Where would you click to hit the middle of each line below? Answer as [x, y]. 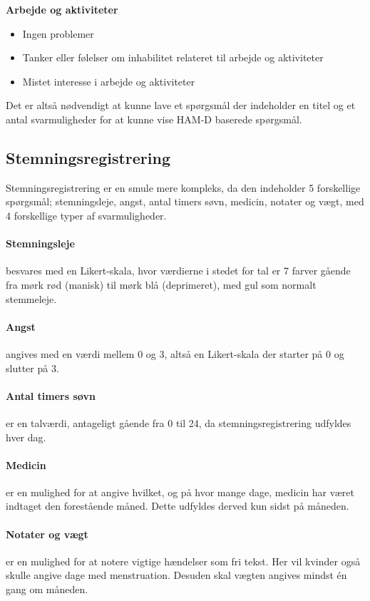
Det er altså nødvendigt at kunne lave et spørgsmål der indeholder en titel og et [181, 105]
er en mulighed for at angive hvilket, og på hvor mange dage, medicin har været [180, 492]
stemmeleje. [31, 298]
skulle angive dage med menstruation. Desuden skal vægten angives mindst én [176, 575]
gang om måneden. [47, 589]
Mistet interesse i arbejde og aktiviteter [109, 81]
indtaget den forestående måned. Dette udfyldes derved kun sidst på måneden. [178, 506]
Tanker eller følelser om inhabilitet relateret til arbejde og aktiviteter [173, 57]
